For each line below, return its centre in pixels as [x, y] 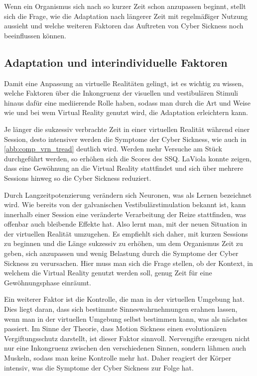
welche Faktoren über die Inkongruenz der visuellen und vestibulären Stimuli [121, 93]
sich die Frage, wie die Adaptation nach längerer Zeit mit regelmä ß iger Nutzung [126, 16]
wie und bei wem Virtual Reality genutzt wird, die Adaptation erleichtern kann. [126, 112]
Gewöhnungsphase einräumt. [48, 282]
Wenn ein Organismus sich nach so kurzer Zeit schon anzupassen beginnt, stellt [125, 6]
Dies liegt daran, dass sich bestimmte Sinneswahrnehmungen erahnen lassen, [121, 309]
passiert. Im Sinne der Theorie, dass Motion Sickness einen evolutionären [116, 328]
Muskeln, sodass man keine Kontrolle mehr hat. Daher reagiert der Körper [118, 358]
